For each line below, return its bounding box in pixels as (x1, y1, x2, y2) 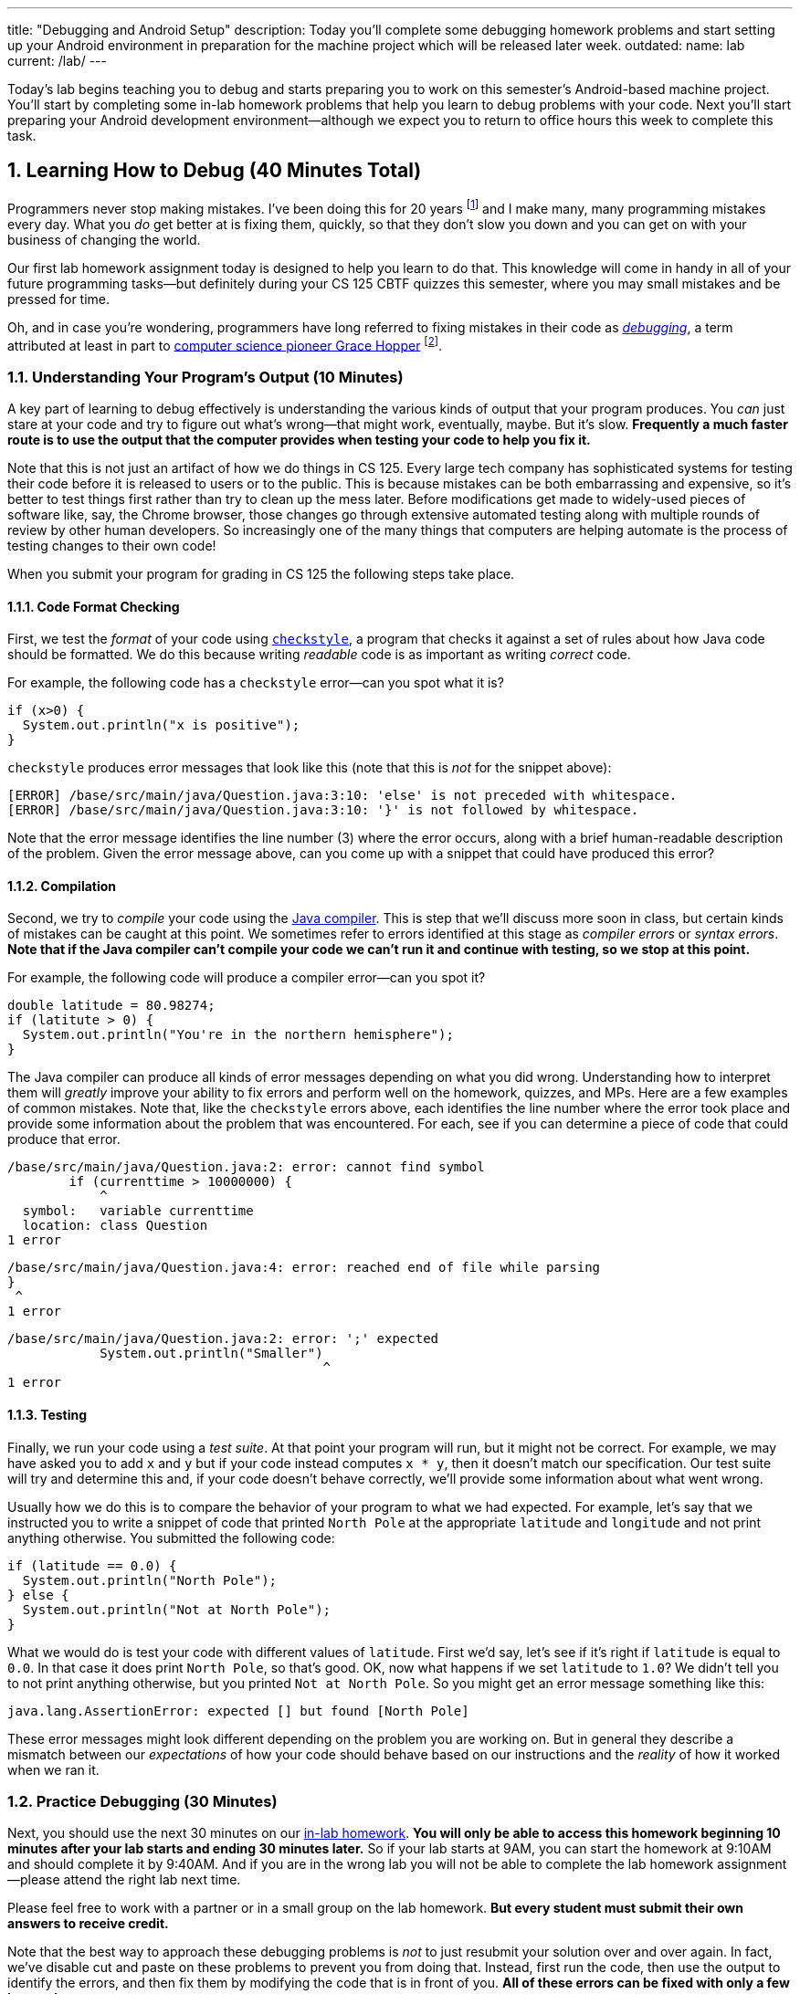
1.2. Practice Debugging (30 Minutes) (7, 1791, 278, 1810)
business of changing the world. (7, 231, 201, 247)
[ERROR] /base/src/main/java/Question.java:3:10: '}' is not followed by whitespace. (7, 803, 639, 818)
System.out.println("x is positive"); (22, 718, 300, 733)
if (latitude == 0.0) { (7, 1558, 177, 1573)
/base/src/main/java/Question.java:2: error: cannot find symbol (7, 1160, 485, 1175)
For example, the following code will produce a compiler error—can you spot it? (7, 970, 486, 986)
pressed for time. (7, 290, 111, 307)
